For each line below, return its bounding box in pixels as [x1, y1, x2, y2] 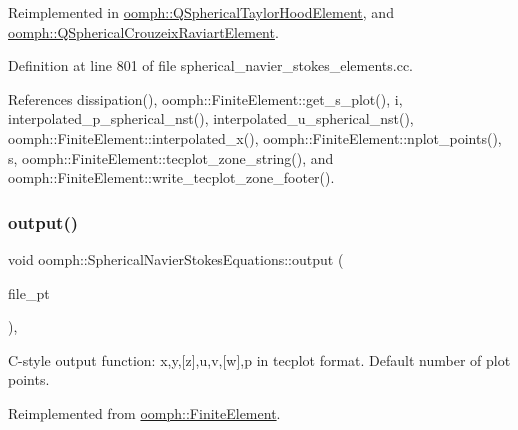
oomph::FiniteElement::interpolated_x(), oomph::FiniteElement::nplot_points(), [8, 127, 502, 148]
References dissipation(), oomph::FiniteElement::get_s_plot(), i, [8, 88, 403, 109]
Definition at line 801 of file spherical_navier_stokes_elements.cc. [8, 55, 414, 76]
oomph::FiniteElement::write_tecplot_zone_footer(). [8, 167, 335, 188]
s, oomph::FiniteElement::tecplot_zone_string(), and [8, 147, 334, 168]
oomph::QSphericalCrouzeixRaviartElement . [8, 21, 279, 42]
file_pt [8, 282, 50, 303]
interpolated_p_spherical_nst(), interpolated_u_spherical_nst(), [8, 108, 414, 129]
